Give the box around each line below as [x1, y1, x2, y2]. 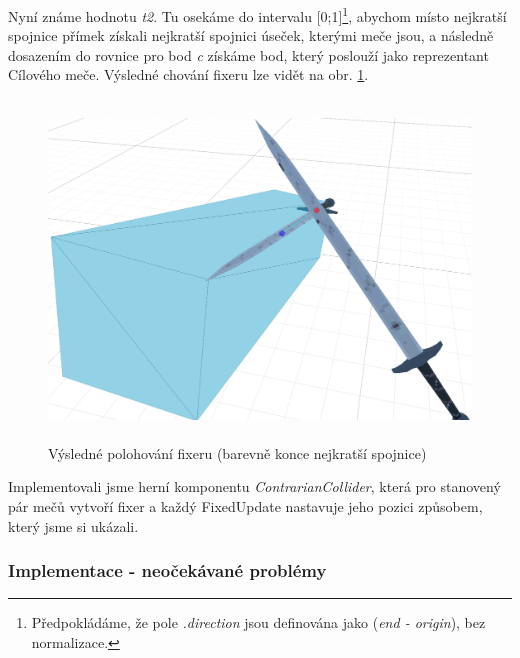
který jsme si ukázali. [8, 515, 139, 536]
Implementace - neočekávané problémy [8, 558, 327, 583]
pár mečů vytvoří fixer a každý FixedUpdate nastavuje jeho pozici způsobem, [8, 495, 483, 516]
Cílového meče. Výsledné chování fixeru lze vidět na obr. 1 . [8, 64, 369, 85]
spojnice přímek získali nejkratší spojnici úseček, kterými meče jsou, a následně [8, 25, 494, 46]
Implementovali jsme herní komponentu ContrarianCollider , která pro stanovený [8, 476, 501, 497]
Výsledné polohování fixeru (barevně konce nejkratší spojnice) [48, 442, 427, 463]
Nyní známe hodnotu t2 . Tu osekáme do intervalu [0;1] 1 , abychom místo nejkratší [8, 3, 507, 26]
